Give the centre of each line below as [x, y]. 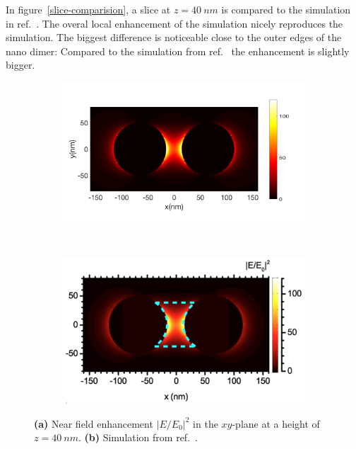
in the [206, 423]
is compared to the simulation [286, 9]
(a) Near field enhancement [94, 423]
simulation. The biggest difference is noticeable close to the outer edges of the [174, 37]
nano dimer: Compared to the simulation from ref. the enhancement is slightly [178, 51]
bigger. [20, 65]
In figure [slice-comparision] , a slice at [88, 9]
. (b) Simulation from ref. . [138, 437]
